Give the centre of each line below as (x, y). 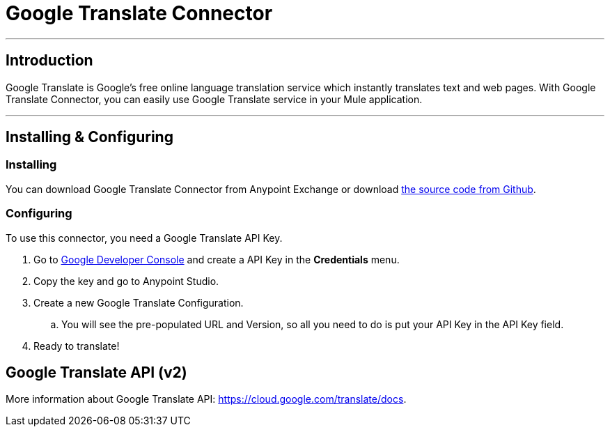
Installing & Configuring (89, 137)
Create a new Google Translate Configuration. (139, 302)
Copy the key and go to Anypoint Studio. (126, 281)
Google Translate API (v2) (96, 372)
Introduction (49, 61)
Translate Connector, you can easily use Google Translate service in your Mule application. (214, 99)
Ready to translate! (77, 346)
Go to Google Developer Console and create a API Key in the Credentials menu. (217, 259)
